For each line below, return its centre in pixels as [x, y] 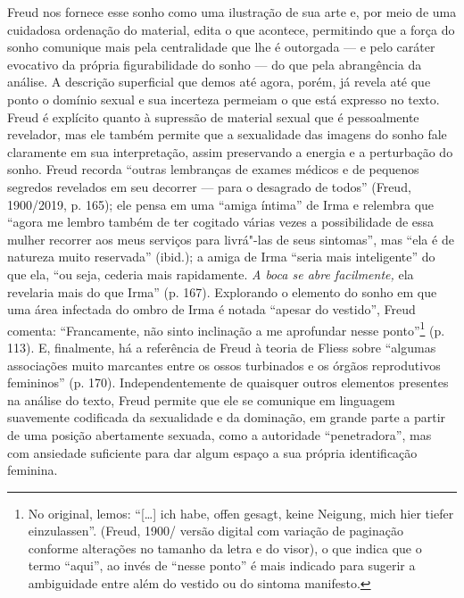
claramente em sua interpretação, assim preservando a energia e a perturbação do [230, 151]
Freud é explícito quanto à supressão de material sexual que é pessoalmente [213, 116]
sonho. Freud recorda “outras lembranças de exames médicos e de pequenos [213, 169]
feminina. [33, 470]
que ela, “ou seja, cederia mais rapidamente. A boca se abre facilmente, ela [211, 274]
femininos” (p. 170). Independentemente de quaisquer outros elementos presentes [228, 382]
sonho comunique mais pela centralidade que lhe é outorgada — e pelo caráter [221, 47]
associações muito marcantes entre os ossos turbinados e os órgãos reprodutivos [224, 365]
